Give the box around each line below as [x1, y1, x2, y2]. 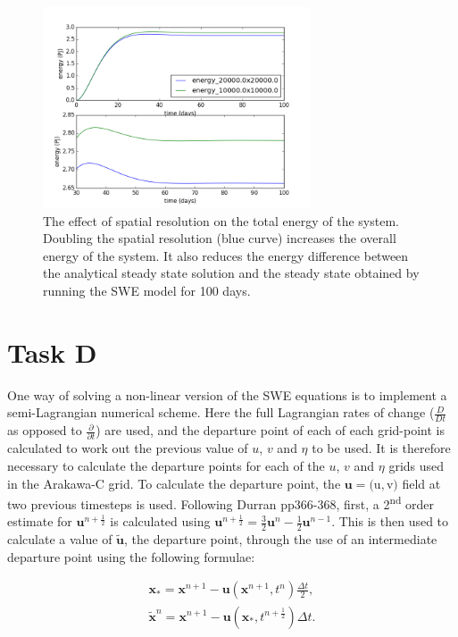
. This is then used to [331, 512, 449, 531]
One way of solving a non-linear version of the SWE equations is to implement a [7, 385, 447, 404]
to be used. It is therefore [312, 439, 451, 457]
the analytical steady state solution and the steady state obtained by [43, 264, 420, 282]
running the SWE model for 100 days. [43, 281, 251, 299]
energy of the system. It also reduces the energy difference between [43, 246, 409, 264]
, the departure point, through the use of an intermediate [124, 530, 437, 549]
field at [402, 474, 441, 492]
